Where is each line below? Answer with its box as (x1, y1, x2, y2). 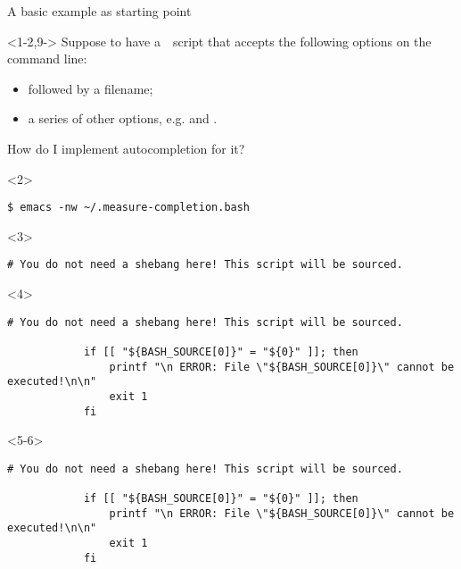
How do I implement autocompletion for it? (7, 138, 245, 157)
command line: (7, 49, 87, 68)
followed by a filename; (28, 79, 153, 97)
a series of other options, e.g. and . (28, 109, 218, 128)
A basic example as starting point (7, 2, 192, 20)
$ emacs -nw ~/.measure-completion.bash (7, 201, 251, 214)
